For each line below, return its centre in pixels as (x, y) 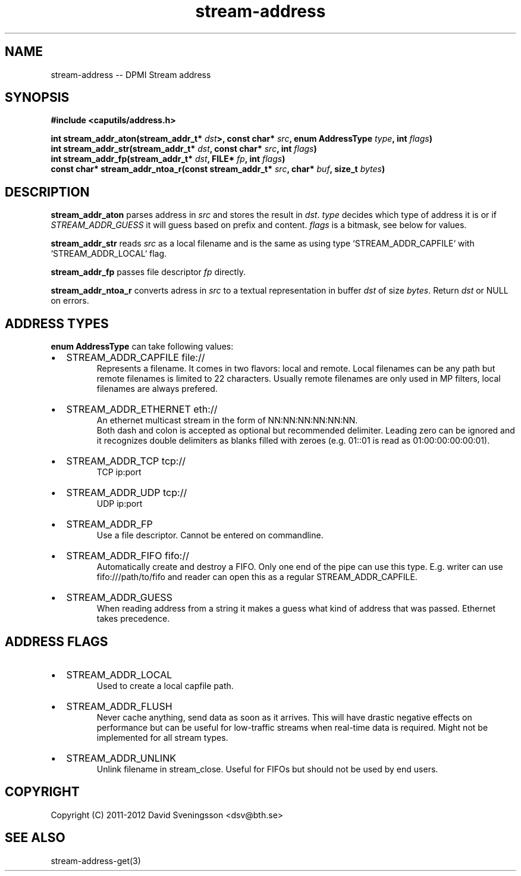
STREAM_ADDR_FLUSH (119, 706)
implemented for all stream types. (162, 737)
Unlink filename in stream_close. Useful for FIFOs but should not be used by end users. (267, 769)
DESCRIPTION (47, 192)
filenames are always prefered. (157, 389)
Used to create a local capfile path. (165, 685)
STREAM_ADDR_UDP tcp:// (127, 493)
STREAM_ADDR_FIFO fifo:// (128, 556)
